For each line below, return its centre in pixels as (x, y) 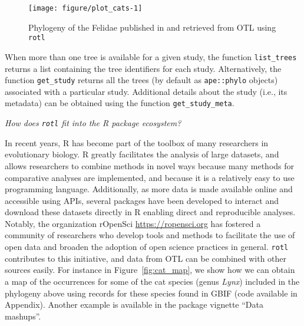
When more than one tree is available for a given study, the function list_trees (151, 56)
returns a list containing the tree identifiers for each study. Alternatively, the (143, 68)
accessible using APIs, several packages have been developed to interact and (142, 200)
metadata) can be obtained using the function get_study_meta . (120, 103)
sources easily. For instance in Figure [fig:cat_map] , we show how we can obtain (150, 270)
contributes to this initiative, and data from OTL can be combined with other (146, 258)
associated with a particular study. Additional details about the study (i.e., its (146, 91)
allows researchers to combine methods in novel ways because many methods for (150, 165)
